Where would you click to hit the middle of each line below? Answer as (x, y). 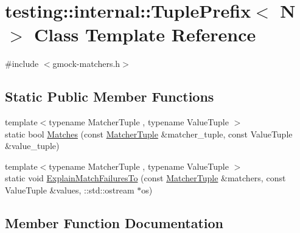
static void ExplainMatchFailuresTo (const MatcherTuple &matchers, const (145, 178)
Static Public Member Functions (110, 96)
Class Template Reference (145, 34)
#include (22, 64)
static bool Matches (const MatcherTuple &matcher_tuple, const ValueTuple (149, 134)
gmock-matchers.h (86, 64)
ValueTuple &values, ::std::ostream (70, 190)
